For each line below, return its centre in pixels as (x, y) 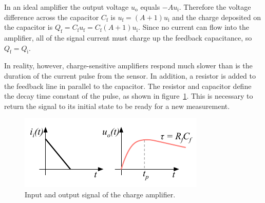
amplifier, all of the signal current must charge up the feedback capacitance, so (128, 37)
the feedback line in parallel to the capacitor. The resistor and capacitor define (128, 86)
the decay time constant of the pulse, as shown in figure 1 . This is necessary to (129, 96)
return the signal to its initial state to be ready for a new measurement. (117, 106)
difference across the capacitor (52, 17)
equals (150, 7)
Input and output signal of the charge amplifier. (100, 194)
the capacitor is (29, 27)
